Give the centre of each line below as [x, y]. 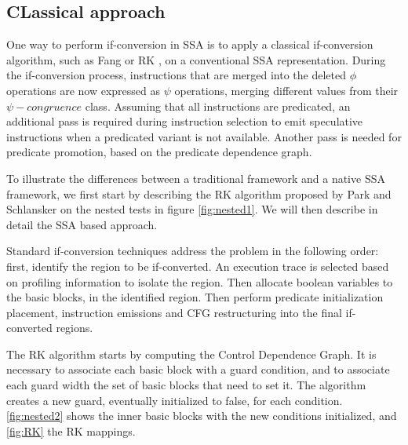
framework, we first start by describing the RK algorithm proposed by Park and [199, 193]
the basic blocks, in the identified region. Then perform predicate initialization [195, 297]
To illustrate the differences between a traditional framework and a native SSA [196, 178]
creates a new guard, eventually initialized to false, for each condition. [175, 400]
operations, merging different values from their [286, 90]
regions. [75, 328]
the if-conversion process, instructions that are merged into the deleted [177, 75]
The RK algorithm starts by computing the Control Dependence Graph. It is [191, 354]
